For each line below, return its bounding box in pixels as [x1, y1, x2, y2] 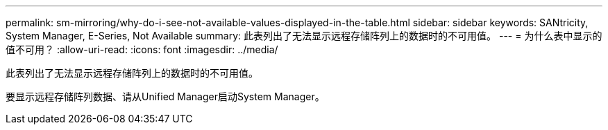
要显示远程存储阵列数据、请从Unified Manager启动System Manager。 [6, 91, 325, 102]
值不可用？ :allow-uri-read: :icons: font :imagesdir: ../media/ [6, 44, 278, 55]
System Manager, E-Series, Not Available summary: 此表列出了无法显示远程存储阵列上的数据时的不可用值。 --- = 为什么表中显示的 [6, 30, 602, 41]
